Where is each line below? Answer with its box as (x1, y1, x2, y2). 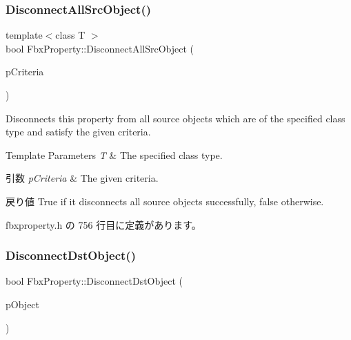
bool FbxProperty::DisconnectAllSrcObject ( (6, 41, 194, 55)
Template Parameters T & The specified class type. (6, 147, 223, 162)
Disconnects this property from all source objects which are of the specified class (6, 111, 345, 125)
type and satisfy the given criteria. (6, 124, 151, 139)
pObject (6, 296, 40, 311)
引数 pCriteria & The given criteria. (6, 171, 159, 185)
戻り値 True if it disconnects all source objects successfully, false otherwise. (6, 193, 324, 208)
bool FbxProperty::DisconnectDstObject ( (6, 274, 183, 288)
